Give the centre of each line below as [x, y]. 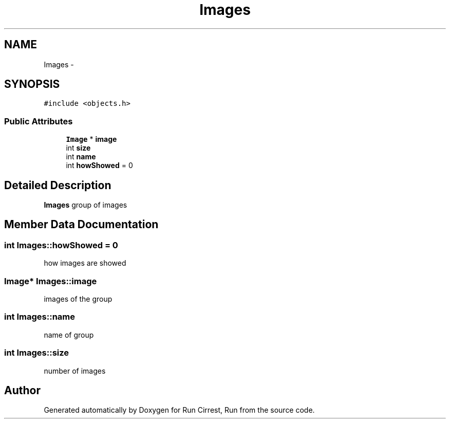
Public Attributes [39, 121]
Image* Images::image [51, 281]
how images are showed [85, 263]
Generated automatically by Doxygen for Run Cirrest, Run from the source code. [179, 410]
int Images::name [40, 317]
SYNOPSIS [32, 84]
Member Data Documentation [81, 225]
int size [78, 148]
